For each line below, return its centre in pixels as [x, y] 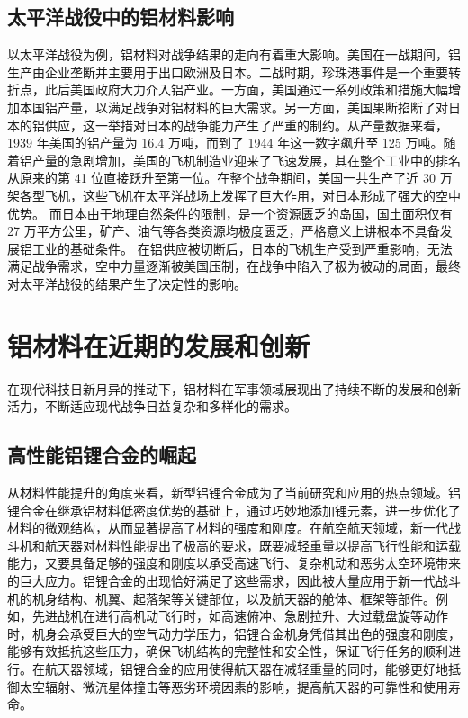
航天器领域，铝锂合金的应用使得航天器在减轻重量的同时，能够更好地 [246, 668]
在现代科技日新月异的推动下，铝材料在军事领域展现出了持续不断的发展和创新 [234, 388]
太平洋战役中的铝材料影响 [121, 17]
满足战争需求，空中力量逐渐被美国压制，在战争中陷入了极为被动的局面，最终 [234, 266]
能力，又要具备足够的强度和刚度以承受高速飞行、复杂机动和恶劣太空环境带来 [234, 563]
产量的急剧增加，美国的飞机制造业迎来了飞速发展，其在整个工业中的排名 [246, 160]
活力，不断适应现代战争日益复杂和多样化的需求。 [152, 406]
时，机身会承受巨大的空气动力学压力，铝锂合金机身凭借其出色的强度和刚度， [234, 633]
